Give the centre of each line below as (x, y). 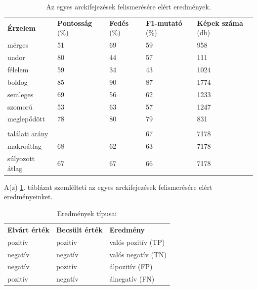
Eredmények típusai (87, 213)
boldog (18, 82)
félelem (18, 69)
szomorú (20, 106)
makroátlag (24, 146)
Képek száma (220, 23)
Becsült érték (79, 229)
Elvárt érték (28, 229)
